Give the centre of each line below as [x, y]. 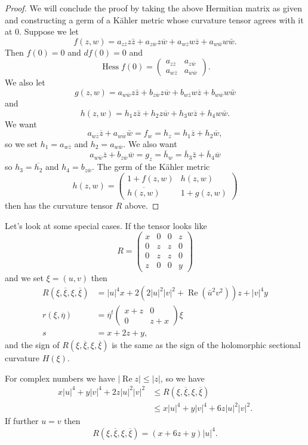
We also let [25, 82]
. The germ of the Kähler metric [151, 167]
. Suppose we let [49, 31]
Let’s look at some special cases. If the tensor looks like [106, 225]
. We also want [150, 143]
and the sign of [32, 345]
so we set [21, 143]
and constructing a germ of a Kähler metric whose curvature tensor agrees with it [154, 19]
